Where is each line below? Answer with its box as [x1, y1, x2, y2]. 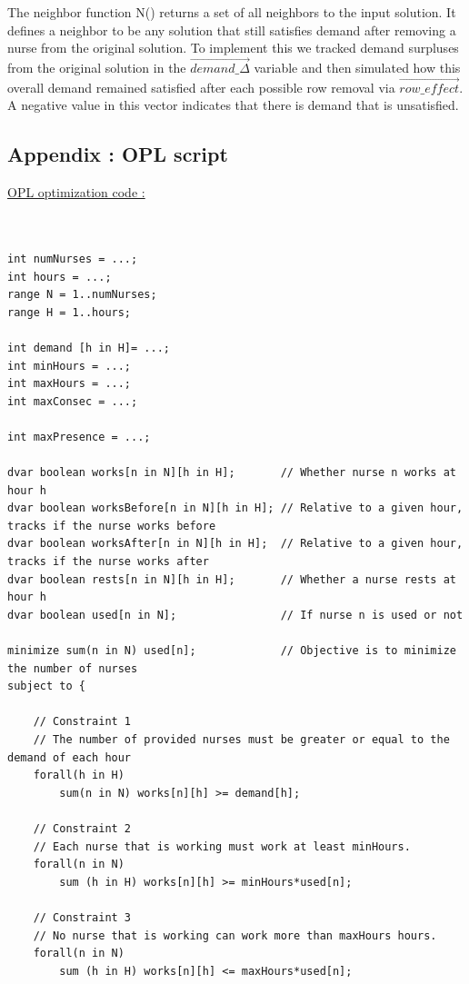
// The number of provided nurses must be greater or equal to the [33, 733, 450, 747]
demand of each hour [7, 750, 132, 764]
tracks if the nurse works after [7, 555, 209, 569]
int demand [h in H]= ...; [7, 341, 170, 354]
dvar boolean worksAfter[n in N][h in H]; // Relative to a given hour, [7, 537, 464, 551]
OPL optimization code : [7, 183, 145, 202]
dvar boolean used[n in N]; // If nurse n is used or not [7, 608, 464, 621]
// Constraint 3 [33, 910, 132, 924]
